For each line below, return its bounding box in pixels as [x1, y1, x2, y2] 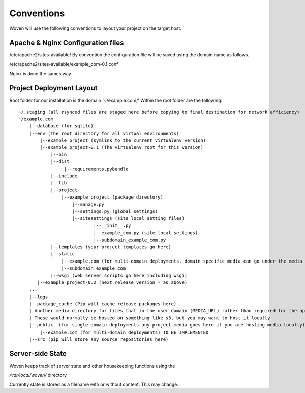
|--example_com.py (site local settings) [93, 230, 198, 236]
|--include [50, 173, 78, 179]
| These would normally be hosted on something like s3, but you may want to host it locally [28, 315, 270, 321]
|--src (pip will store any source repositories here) [28, 337, 169, 342]
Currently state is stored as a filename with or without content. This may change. [9, 381, 179, 387]
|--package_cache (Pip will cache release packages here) [28, 301, 177, 307]
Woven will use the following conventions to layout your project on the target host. [9, 25, 181, 31]
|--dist [50, 159, 70, 165]
